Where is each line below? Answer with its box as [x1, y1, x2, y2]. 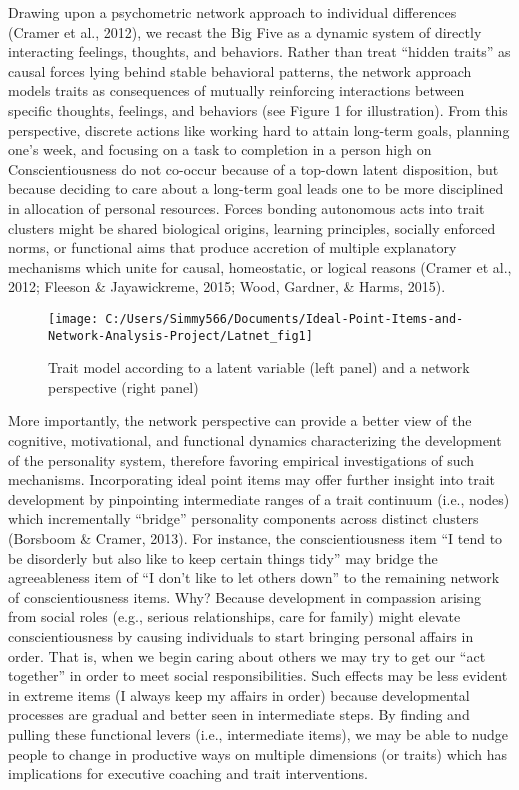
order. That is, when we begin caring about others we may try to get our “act [8, 645, 486, 666]
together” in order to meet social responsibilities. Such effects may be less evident [8, 665, 508, 686]
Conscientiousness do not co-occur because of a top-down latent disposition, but [8, 158, 499, 179]
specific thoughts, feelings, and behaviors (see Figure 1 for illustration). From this [8, 99, 508, 120]
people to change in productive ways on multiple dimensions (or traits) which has [8, 743, 508, 764]
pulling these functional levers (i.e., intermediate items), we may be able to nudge [8, 723, 509, 744]
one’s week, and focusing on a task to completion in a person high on [8, 139, 432, 160]
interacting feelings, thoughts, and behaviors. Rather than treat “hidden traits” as [8, 41, 511, 62]
